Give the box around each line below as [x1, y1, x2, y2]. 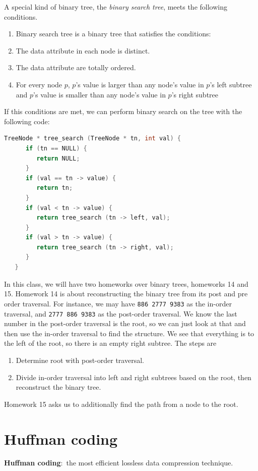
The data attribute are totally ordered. [16, 62, 136, 73]
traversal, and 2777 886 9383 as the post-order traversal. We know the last [4, 308, 237, 319]
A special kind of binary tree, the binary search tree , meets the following [4, 2, 227, 12]
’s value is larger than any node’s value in [76, 79, 204, 89]
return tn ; [36, 184, 73, 192]
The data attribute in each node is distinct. [16, 45, 150, 56]
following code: [4, 116, 50, 126]
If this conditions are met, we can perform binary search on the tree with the [4, 106, 242, 117]
